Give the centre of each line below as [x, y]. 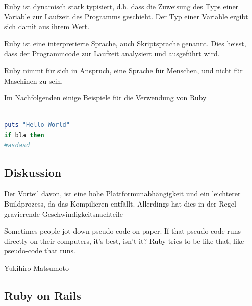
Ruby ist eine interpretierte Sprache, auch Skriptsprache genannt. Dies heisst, [125, 43]
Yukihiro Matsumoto [36, 267]
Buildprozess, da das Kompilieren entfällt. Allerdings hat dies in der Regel [120, 203]
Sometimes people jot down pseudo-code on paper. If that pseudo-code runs [122, 231]
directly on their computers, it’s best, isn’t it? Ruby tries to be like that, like [124, 240]
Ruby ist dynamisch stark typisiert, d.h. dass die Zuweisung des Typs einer [121, 6]
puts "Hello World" [37, 125]
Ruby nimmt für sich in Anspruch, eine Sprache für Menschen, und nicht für [123, 70]
